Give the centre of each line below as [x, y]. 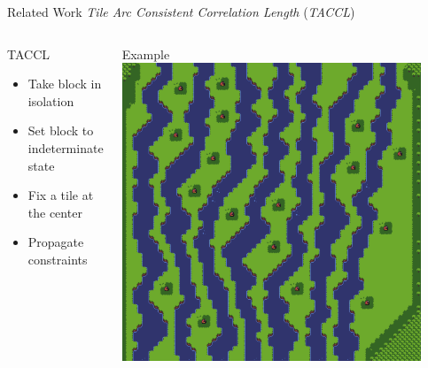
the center [55, 212]
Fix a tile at [61, 195]
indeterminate [66, 147]
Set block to [61, 130]
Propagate [56, 242]
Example [146, 54]
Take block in [65, 84]
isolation [51, 100]
